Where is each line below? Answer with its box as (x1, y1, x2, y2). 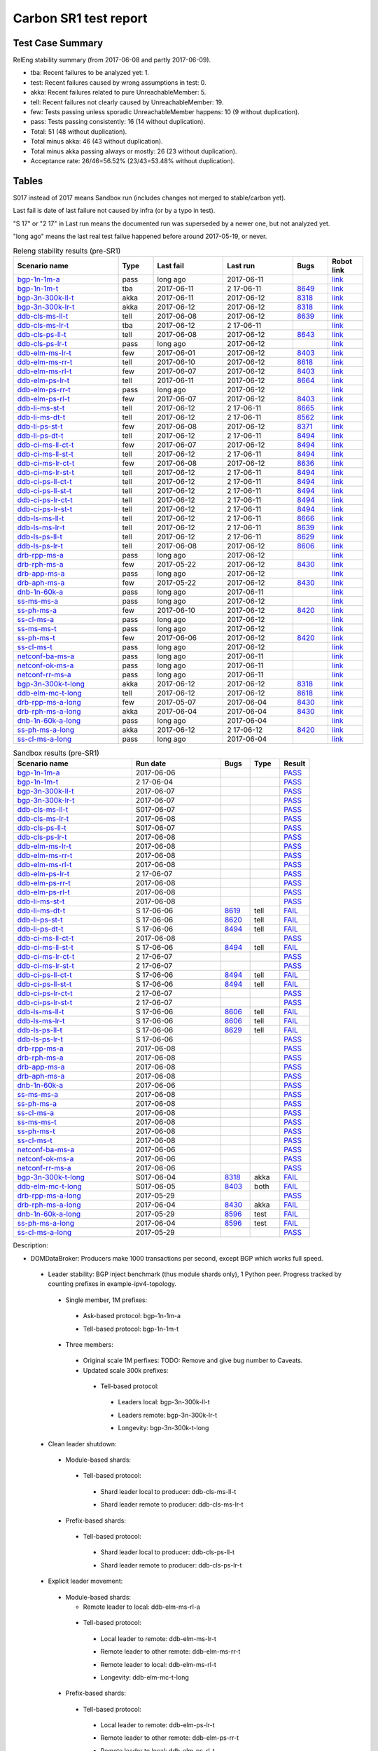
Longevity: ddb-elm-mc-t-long (100, 1673, 189, 1681)
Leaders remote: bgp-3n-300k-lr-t (118, 1411, 217, 1419)
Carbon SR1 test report (13, 11, 148, 26)
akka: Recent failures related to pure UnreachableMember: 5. (30, 88, 206, 97)
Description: (13, 1241, 48, 1250)
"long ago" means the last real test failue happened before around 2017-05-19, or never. (13, 232, 267, 241)
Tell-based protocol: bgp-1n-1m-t (83, 1324, 179, 1333)
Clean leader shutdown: (48, 1439, 117, 1448)
